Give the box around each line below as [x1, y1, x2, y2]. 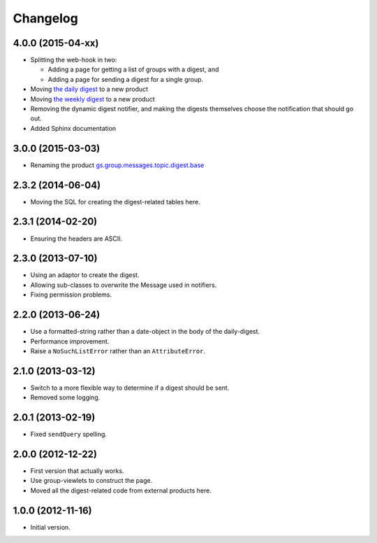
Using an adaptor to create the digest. [30, 271, 140, 279]
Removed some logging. [30, 393, 101, 402]
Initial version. [30, 523, 71, 531]
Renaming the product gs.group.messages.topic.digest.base [30, 161, 205, 169]
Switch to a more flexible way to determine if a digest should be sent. [30, 383, 230, 392]
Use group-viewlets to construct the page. [30, 477, 153, 485]
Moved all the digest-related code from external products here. [30, 486, 212, 495]
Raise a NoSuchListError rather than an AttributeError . [30, 346, 206, 355]
